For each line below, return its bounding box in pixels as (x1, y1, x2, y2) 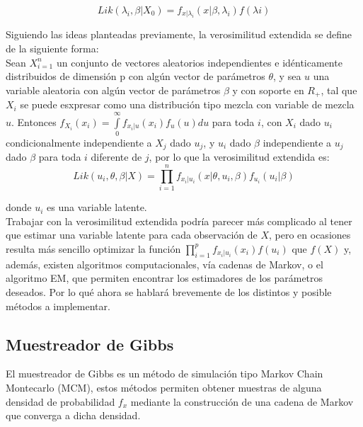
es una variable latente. (47, 200, 147, 215)
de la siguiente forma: (6, 41, 99, 56)
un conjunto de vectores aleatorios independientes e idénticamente (56, 55, 342, 69)
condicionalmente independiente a (6, 135, 152, 149)
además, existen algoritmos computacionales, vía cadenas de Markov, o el (6, 256, 323, 271)
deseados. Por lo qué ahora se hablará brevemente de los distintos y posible (6, 284, 332, 299)
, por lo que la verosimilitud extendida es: (149, 149, 330, 164)
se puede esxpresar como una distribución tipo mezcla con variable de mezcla (20, 97, 355, 112)
